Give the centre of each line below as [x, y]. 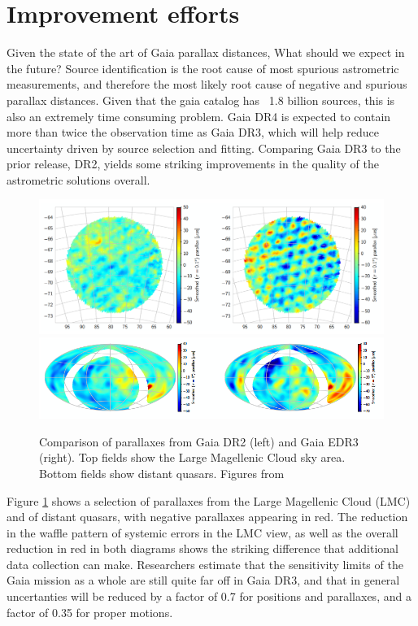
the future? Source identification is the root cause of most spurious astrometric [203, 68]
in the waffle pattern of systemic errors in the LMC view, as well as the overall [202, 532]
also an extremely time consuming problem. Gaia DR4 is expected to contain [199, 116]
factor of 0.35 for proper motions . [90, 612]
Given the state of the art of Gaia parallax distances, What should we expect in [206, 52]
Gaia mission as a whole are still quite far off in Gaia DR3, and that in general [203, 580]
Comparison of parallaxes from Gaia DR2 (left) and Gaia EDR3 [199, 441]
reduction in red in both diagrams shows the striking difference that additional [202, 548]
